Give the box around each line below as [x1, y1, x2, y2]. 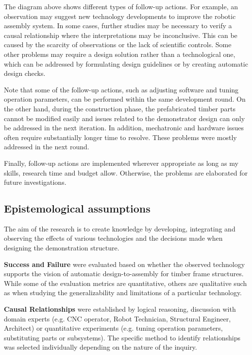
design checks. [4, 68, 46, 78]
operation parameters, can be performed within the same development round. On [4, 94, 246, 104]
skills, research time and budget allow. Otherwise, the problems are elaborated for [4, 167, 248, 177]
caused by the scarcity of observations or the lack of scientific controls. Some [4, 39, 232, 50]
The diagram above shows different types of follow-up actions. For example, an [4, 1, 238, 11]
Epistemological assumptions [4, 201, 151, 216]
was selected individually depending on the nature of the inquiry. [4, 342, 197, 352]
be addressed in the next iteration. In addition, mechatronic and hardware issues [4, 123, 244, 133]
